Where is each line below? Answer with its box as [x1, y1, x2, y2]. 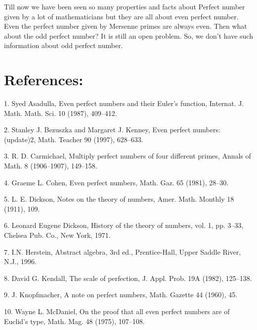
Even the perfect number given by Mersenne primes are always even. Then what [4, 21, 247, 31]
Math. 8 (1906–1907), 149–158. [4, 161, 97, 171]
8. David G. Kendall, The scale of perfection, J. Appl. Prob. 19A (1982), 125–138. [4, 273, 252, 283]
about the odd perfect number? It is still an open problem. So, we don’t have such [4, 30, 253, 41]
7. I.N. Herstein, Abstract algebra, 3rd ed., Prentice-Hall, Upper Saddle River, [4, 246, 241, 257]
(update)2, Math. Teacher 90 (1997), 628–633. [4, 134, 143, 144]
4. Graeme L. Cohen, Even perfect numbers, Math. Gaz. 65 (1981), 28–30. [4, 177, 229, 187]
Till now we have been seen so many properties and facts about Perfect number [4, 1, 245, 11]
